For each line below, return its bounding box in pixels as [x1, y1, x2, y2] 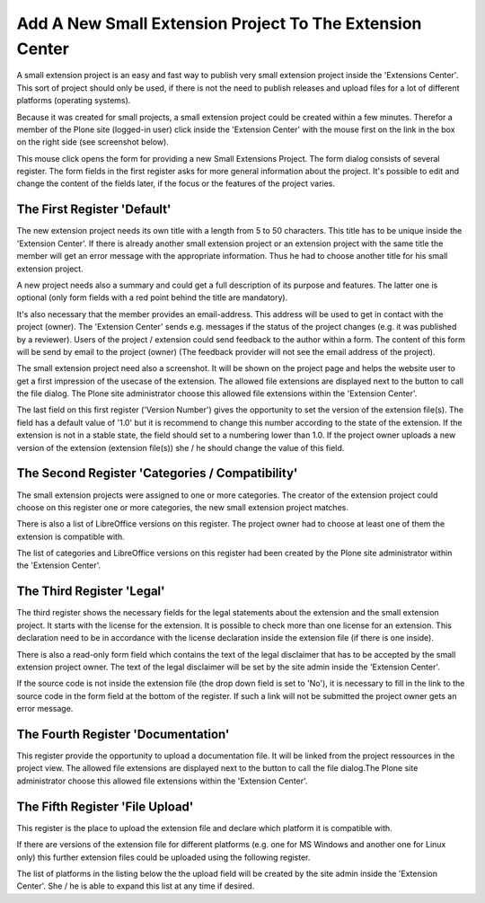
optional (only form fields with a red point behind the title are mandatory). [16, 292, 288, 303]
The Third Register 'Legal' [16, 584, 165, 599]
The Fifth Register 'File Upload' [16, 799, 194, 814]
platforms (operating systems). [16, 95, 131, 106]
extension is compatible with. [16, 531, 125, 542]
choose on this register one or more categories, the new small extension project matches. [16, 501, 349, 512]
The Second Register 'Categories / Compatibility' [16, 465, 298, 481]
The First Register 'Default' [16, 202, 172, 217]
